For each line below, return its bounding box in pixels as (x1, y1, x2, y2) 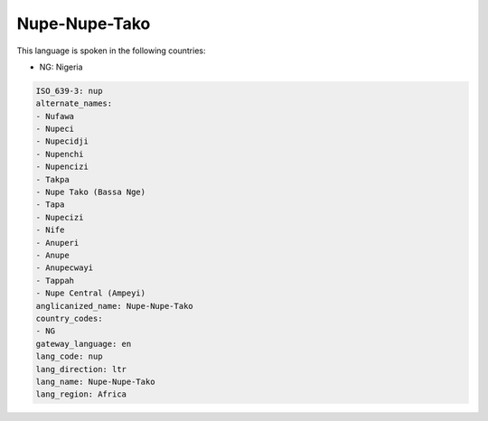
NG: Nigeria (39, 61, 83, 72)
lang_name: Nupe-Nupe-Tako (35, 376, 155, 387)
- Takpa (35, 174, 70, 184)
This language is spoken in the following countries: (16, 45, 206, 56)
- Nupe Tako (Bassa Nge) (35, 187, 146, 198)
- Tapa (35, 200, 65, 210)
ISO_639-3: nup (35, 86, 103, 96)
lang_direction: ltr (35, 364, 127, 374)
